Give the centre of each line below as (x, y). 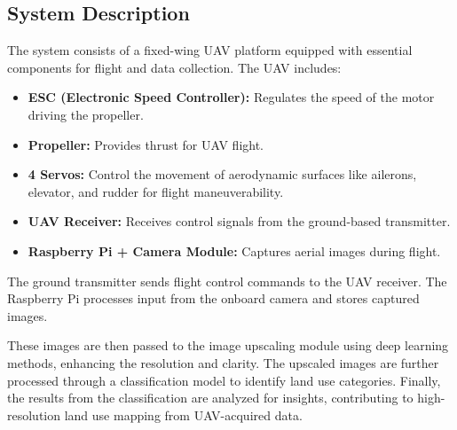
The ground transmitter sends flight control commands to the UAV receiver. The (227, 281)
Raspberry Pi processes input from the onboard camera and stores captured (213, 298)
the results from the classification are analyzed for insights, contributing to (210, 398)
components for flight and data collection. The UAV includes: (174, 67)
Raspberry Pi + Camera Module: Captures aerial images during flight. (234, 250)
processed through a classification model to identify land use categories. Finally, (224, 380)
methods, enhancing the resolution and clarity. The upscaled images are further (223, 362)
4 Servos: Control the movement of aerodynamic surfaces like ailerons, (222, 174)
